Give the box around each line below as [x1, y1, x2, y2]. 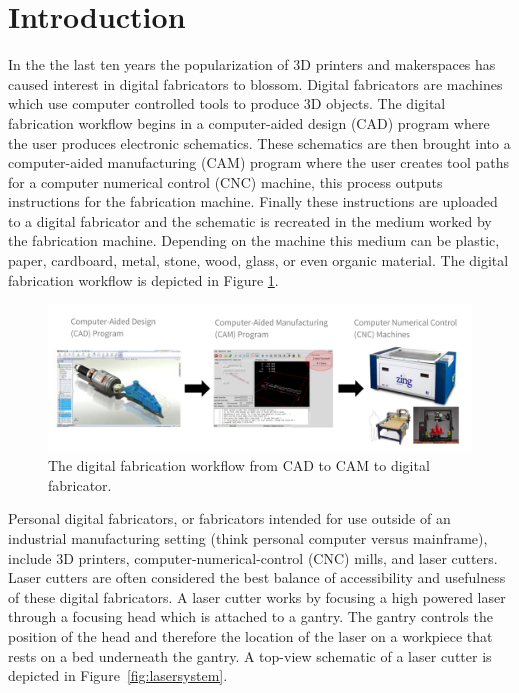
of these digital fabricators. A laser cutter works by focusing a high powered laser [8, 586, 506, 607]
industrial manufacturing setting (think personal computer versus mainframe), [8, 528, 488, 549]
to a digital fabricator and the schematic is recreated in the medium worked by [8, 210, 492, 231]
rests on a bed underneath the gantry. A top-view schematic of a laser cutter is [8, 645, 492, 666]
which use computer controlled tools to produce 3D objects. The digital [8, 93, 446, 114]
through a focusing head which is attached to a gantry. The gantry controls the [8, 606, 493, 627]
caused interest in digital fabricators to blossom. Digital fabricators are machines [8, 73, 503, 94]
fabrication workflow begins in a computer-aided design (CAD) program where [8, 112, 490, 133]
